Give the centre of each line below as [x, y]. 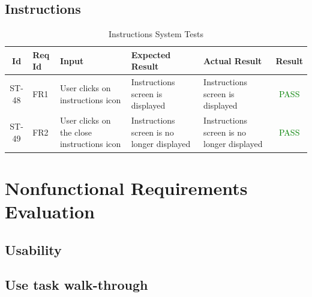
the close [76, 132]
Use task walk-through [76, 285]
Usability [33, 249]
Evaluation [50, 211]
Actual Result [233, 60]
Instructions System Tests [156, 34]
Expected [151, 54]
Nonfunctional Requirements [126, 187]
